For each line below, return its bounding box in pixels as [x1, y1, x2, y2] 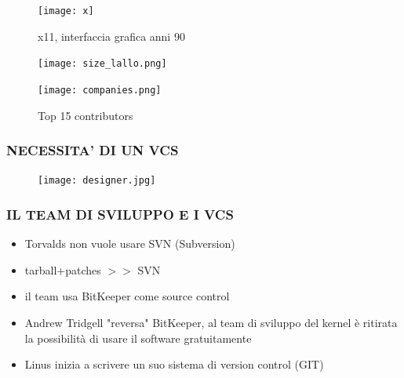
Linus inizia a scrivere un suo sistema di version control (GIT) [24, 356, 324, 373]
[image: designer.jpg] [38, 175, 156, 187]
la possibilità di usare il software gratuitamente [24, 329, 252, 346]
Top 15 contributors [38, 107, 133, 123]
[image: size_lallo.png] [38, 58, 167, 70]
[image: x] [38, 5, 94, 16]
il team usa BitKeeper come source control [24, 288, 230, 304]
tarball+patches [24, 261, 101, 278]
